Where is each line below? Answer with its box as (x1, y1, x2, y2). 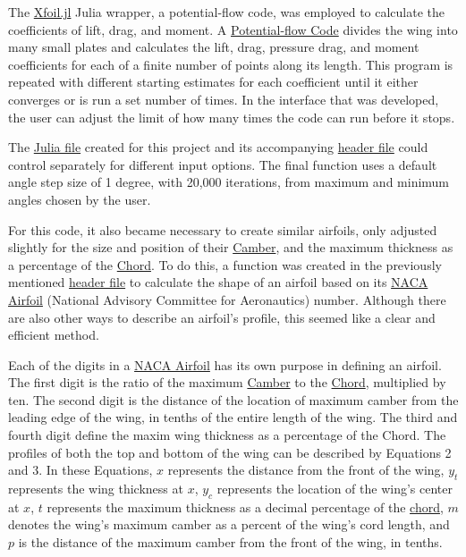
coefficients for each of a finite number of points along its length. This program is (8, 55, 453, 73)
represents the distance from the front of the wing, (167, 460, 445, 479)
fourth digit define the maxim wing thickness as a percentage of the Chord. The (8, 426, 446, 444)
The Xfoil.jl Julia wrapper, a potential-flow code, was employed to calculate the (8, 3, 445, 21)
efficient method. (8, 325, 99, 344)
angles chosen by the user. (8, 190, 151, 208)
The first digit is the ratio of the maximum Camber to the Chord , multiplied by (8, 373, 446, 392)
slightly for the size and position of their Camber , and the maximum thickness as (8, 238, 453, 257)
